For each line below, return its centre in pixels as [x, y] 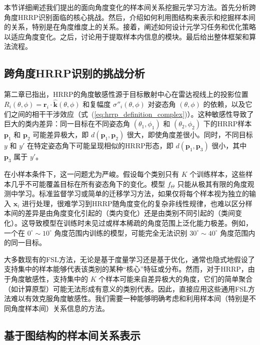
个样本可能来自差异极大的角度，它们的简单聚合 [176, 278]
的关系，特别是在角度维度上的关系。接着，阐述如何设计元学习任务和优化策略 [130, 27]
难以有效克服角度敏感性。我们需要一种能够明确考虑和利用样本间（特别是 [130, 298]
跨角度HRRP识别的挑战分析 [74, 73]
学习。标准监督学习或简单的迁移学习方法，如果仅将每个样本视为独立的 [133, 193]
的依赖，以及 [224, 104]
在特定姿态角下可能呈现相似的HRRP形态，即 [100, 146]
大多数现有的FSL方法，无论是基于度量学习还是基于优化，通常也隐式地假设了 [129, 259]
